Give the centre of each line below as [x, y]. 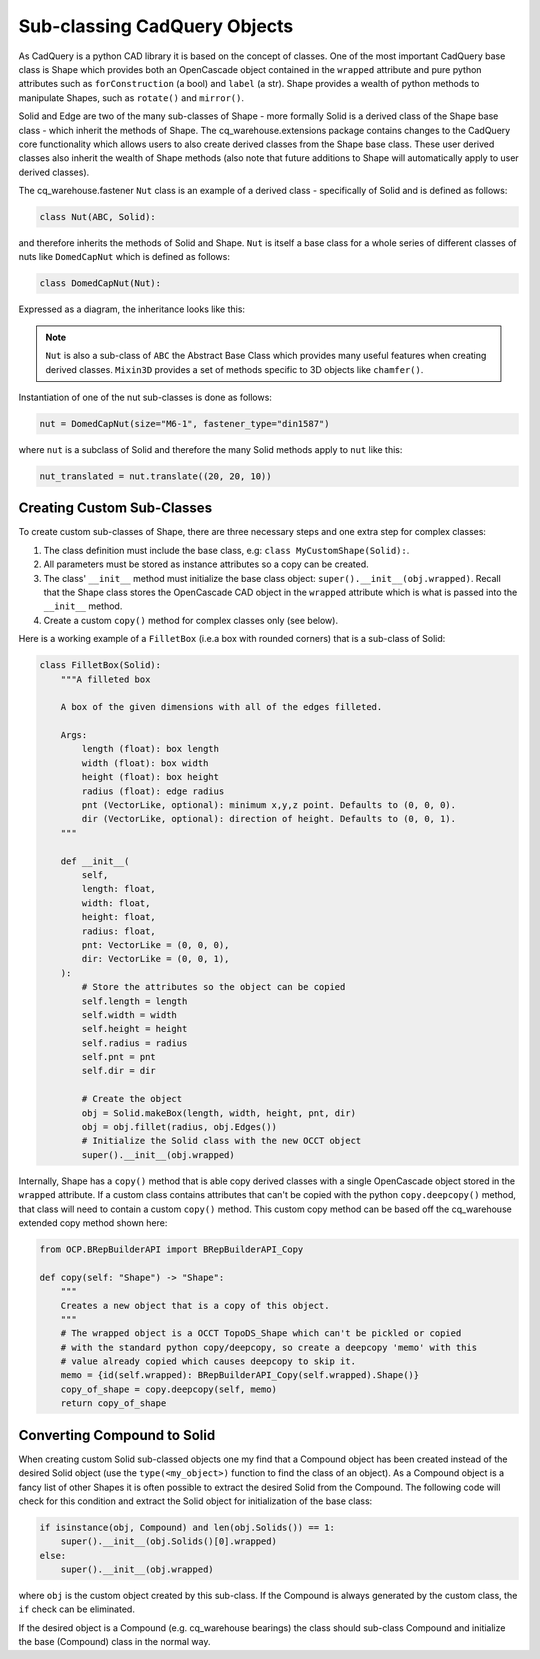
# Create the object [132, 1099]
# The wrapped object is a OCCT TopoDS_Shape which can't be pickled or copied [261, 1333]
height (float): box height [150, 777]
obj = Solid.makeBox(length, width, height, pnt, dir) [219, 1113]
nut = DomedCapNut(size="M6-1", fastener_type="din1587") [184, 423]
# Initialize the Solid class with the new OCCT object [221, 1141]
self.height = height [134, 1029]
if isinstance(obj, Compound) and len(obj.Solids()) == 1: [187, 1527]
